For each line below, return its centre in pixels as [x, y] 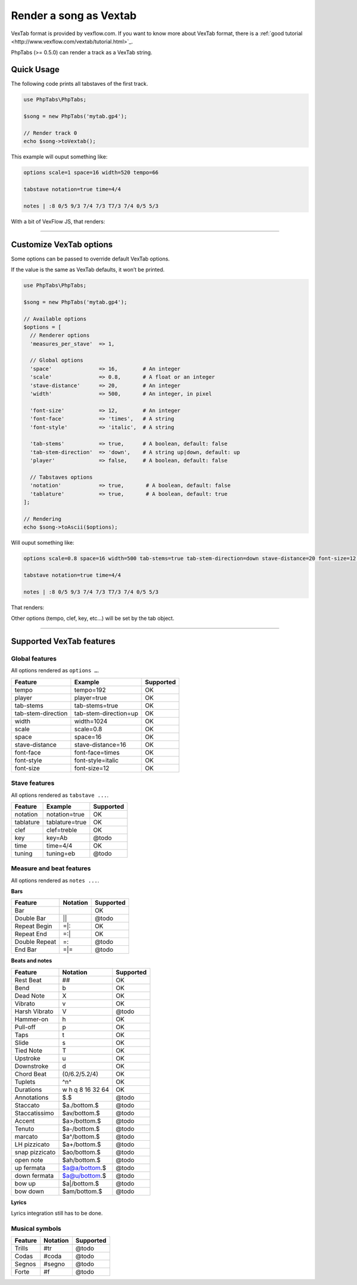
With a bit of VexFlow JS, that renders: [58, 221]
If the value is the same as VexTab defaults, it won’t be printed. [88, 269]
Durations [28, 1090]
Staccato [27, 1105]
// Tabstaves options [62, 477]
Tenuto [24, 1128]
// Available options [55, 319]
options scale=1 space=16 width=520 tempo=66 [91, 173]
